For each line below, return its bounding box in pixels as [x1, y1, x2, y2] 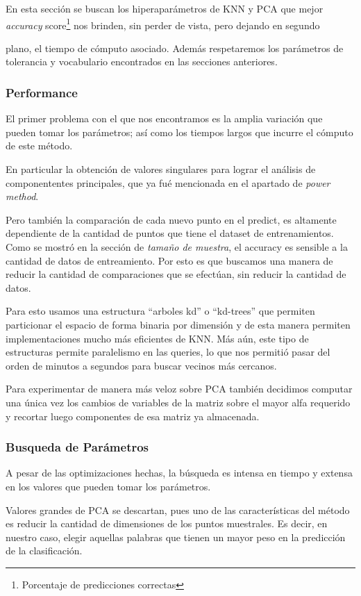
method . [6, 189, 39, 204]
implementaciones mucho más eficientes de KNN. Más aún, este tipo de [6, 331, 309, 345]
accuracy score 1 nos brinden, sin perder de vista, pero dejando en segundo [6, 15, 320, 32]
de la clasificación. [6, 543, 83, 558]
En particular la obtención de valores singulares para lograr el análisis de [6, 162, 316, 176]
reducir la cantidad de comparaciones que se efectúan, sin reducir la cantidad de [6, 267, 346, 281]
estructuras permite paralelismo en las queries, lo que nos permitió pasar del [6, 345, 330, 359]
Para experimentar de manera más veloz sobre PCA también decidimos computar [6, 381, 353, 396]
